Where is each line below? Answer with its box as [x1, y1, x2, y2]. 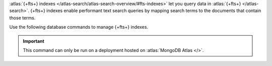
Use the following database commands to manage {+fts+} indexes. [9, 24, 149, 30]
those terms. [9, 15, 36, 21]
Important [23, 38, 45, 44]
